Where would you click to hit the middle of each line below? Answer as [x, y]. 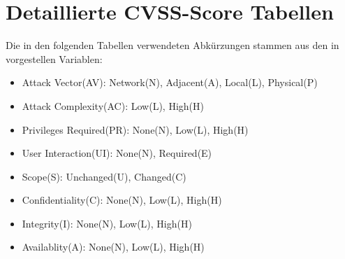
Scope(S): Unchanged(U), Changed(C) [104, 176]
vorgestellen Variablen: [54, 58]
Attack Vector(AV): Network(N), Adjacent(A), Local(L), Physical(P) [170, 82]
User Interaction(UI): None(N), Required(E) [117, 153]
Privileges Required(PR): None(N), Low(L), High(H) [135, 129]
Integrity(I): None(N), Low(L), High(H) [107, 223]
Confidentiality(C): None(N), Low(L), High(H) [122, 200]
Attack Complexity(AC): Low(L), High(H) [113, 105]
